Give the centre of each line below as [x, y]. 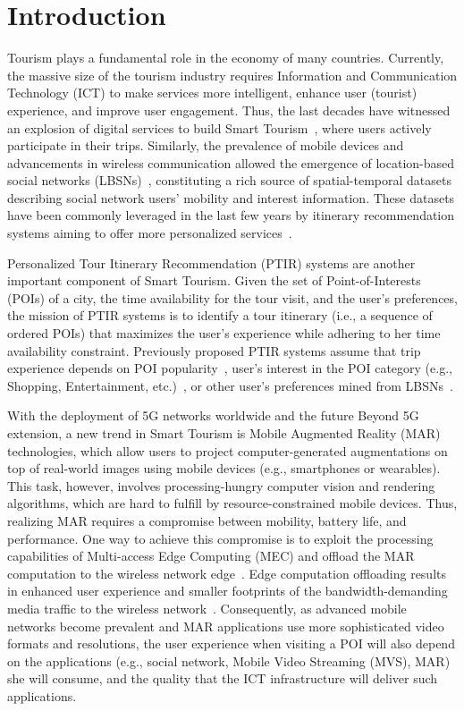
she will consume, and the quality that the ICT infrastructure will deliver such [223, 678]
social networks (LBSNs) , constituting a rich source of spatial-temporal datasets [229, 180]
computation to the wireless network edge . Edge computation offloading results [227, 573]
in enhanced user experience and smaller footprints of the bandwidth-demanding [228, 591]
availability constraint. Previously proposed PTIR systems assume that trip [214, 350]
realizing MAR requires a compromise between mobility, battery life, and [207, 520]
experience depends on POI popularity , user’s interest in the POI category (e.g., [230, 368]
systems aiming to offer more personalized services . [150, 233]
